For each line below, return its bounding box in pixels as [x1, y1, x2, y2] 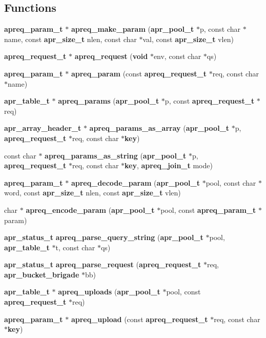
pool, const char [206, 177, 256, 188]
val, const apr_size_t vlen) [142, 33, 234, 44]
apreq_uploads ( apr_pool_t [58, 286, 160, 297]
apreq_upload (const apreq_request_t [71, 313, 208, 324]
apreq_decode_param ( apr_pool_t [71, 177, 200, 188]
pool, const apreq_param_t [160, 204, 256, 215]
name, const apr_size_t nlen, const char [4, 33, 137, 44]
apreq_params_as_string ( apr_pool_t [45, 150, 187, 161]
